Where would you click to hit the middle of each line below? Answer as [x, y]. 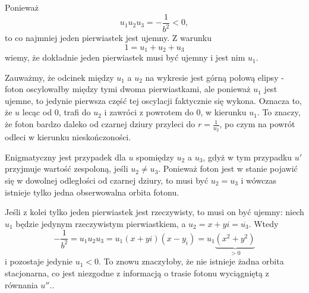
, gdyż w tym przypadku [247, 157]
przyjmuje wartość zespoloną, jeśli [67, 168]
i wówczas [259, 180]
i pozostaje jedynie [39, 261]
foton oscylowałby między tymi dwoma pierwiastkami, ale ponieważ [128, 89]
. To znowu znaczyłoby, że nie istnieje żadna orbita [191, 261]
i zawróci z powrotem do [149, 112]
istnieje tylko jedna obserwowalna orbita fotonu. [92, 192]
